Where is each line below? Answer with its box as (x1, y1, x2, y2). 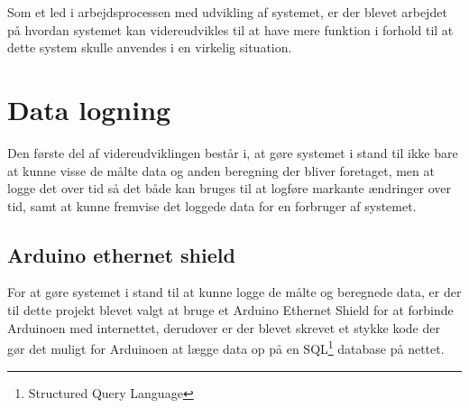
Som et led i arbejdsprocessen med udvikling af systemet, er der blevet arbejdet (7, 3, 447, 21)
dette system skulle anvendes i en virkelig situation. (7, 38, 292, 57)
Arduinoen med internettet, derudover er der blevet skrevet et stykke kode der (7, 318, 440, 337)
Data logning (7, 90, 171, 127)
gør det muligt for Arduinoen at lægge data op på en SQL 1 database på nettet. (7, 337, 445, 357)
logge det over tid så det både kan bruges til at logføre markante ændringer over (7, 179, 451, 198)
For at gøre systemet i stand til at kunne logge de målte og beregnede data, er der (7, 283, 462, 301)
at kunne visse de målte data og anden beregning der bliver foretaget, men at (7, 161, 435, 180)
